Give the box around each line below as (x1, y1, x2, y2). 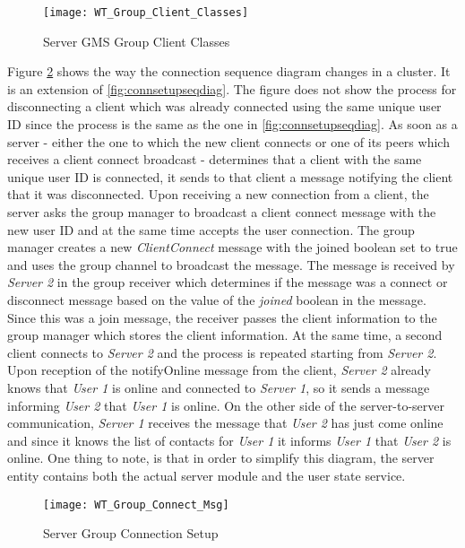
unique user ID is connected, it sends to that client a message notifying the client (7, 167, 453, 186)
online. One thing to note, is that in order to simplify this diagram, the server (7, 448, 435, 467)
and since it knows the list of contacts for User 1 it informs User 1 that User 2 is (7, 431, 452, 449)
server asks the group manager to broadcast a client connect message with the (7, 203, 436, 221)
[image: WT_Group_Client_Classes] (43, 6, 249, 19)
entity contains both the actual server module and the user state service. (7, 465, 406, 484)
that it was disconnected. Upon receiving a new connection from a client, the (7, 185, 429, 204)
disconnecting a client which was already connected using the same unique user (7, 97, 442, 116)
